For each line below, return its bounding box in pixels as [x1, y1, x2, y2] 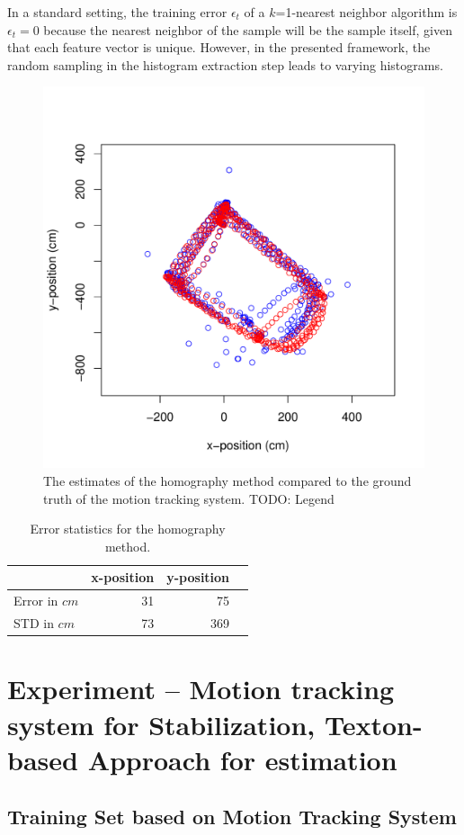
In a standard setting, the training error [7, 3, 228, 21]
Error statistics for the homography [30, 519, 226, 538]
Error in [13, 591, 58, 610]
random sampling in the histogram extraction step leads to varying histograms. [7, 55, 443, 74]
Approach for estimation [87, 741, 397, 777]
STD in [13, 614, 54, 633]
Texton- [324, 705, 423, 742]
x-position [91, 568, 155, 587]
